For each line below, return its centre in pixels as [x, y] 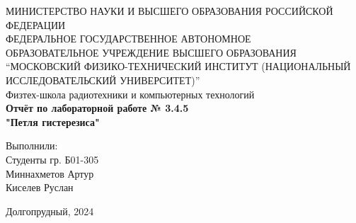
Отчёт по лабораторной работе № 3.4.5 [97, 108]
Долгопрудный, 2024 [50, 211]
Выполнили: [32, 145]
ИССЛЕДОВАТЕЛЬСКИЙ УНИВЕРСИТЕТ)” [103, 80]
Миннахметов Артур [50, 173]
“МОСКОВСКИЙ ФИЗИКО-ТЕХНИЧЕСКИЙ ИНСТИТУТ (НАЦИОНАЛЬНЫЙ [178, 66]
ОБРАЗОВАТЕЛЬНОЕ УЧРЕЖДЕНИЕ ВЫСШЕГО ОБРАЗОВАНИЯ [151, 52]
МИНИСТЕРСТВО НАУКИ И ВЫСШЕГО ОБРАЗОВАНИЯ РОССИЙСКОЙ [170, 11]
